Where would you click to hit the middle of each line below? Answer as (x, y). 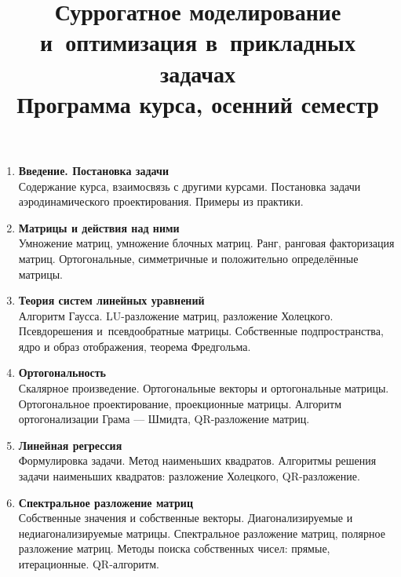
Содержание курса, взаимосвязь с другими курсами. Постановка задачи (190, 186)
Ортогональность (62, 372)
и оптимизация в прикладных (198, 42)
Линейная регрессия (70, 445)
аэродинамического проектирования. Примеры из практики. (161, 201)
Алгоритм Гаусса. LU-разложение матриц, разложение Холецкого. (176, 315)
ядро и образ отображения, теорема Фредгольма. (135, 346)
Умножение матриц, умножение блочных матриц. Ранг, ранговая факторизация (206, 243)
